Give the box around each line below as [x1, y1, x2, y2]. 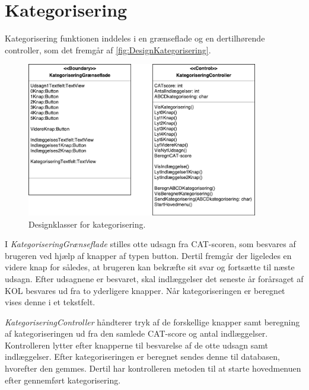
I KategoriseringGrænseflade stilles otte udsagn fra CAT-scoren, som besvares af [5, 238, 296, 250]
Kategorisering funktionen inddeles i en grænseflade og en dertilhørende [5, 32, 265, 44]
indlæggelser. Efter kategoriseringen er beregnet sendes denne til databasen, [5, 350, 280, 363]
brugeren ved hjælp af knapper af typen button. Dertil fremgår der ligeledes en [5, 249, 292, 261]
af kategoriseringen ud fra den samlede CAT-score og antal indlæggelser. [5, 327, 268, 340]
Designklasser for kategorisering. [28, 218, 146, 230]
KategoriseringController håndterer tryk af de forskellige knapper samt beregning [5, 315, 300, 328]
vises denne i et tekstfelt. [5, 296, 95, 308]
